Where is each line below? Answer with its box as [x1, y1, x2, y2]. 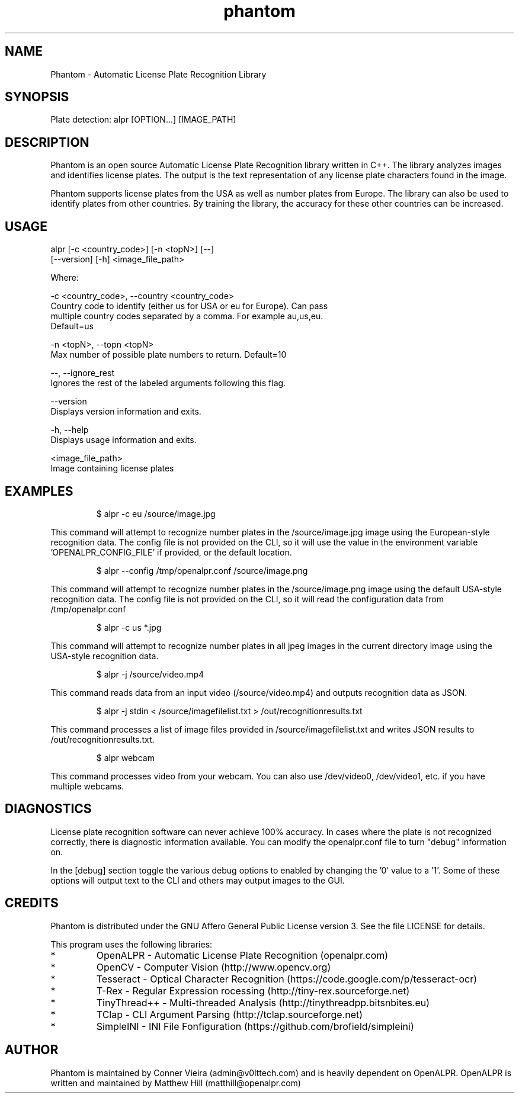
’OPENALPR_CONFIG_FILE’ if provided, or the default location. [50, 547, 292, 557]
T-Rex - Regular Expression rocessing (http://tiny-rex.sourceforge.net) [96, 984, 410, 997]
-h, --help [50, 425, 89, 435]
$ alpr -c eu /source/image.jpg [96, 508, 216, 519]
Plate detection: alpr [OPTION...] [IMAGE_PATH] [50, 114, 236, 125]
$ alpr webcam [96, 752, 155, 763]
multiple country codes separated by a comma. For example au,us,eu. [50, 311, 323, 322]
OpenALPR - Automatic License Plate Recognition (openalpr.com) [96, 949, 389, 961]
